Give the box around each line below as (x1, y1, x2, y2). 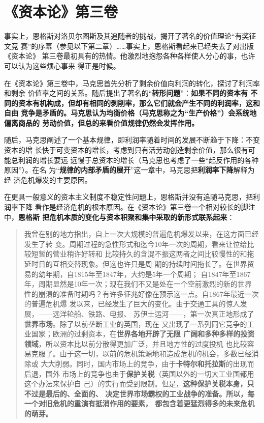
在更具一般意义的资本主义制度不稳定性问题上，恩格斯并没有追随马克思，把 (4, 191, 253, 202)
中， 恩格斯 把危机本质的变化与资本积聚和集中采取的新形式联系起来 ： (4, 211, 235, 222)
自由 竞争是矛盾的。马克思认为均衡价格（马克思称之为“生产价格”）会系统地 (4, 107, 257, 118)
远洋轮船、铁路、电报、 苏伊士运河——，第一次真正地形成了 (52, 308, 254, 319)
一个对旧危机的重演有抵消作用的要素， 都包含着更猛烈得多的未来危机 (24, 398, 255, 409)
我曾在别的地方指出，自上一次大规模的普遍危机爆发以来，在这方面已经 (24, 229, 259, 239)
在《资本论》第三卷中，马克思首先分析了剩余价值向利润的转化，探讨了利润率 (4, 77, 260, 88)
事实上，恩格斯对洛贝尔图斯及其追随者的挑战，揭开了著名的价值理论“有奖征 (4, 31, 256, 41)
